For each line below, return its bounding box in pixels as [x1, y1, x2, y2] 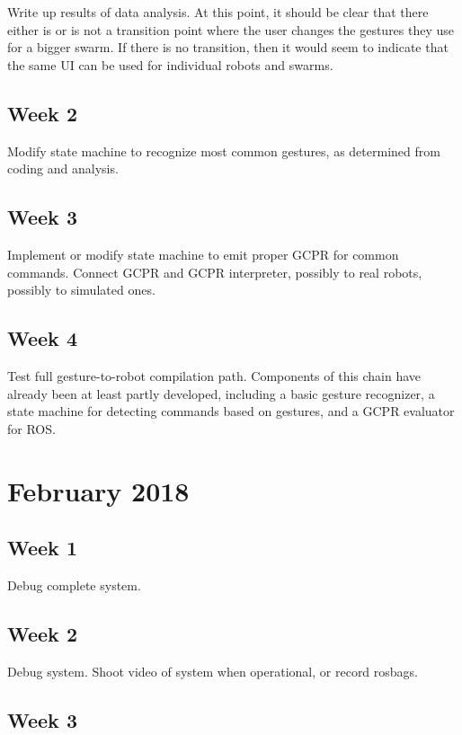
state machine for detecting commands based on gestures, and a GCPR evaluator [7, 402, 455, 421]
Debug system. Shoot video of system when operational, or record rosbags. [7, 661, 419, 680]
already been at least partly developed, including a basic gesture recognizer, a [7, 384, 435, 403]
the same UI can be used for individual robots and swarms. [7, 55, 333, 74]
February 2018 [7, 472, 190, 509]
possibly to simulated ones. [7, 280, 155, 299]
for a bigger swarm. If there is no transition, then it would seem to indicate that [7, 38, 449, 57]
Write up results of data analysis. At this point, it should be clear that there [7, 3, 429, 21]
